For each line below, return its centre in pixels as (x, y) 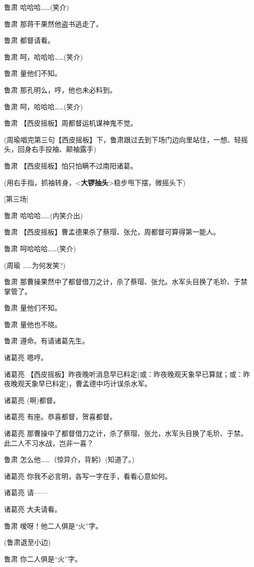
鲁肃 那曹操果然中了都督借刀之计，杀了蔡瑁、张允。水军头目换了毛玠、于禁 (126, 282)
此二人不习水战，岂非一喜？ (49, 443)
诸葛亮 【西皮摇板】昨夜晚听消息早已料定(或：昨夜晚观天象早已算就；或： (124, 374)
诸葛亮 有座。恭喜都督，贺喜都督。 (60, 417)
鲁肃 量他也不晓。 (33, 324)
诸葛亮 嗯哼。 (26, 357)
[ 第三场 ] (16, 199)
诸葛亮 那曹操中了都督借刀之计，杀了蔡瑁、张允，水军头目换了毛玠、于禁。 (126, 433)
